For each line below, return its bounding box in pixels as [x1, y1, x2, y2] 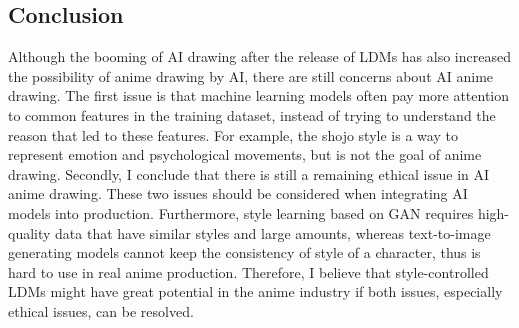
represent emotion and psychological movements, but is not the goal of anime [8, 144, 482, 165]
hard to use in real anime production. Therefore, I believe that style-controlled [8, 261, 489, 282]
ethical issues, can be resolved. [8, 300, 194, 321]
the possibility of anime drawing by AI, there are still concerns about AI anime [8, 65, 494, 86]
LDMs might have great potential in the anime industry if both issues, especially [8, 281, 503, 302]
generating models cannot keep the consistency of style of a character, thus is [8, 242, 481, 263]
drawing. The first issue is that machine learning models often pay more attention [8, 85, 510, 106]
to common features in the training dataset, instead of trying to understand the [8, 104, 496, 125]
